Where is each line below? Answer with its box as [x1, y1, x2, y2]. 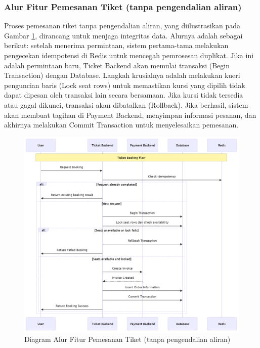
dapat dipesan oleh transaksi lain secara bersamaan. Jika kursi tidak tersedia [4, 90, 243, 100]
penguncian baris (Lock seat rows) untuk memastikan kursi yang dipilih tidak [4, 79, 245, 90]
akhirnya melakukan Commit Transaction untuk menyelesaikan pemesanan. [4, 119, 239, 130]
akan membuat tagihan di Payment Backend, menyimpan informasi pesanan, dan [4, 109, 256, 120]
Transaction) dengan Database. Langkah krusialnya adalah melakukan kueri [4, 70, 240, 80]
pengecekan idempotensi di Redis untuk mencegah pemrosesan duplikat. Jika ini [4, 50, 254, 60]
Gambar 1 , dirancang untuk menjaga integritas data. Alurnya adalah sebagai [4, 30, 243, 40]
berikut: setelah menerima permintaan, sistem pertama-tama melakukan [4, 40, 229, 51]
